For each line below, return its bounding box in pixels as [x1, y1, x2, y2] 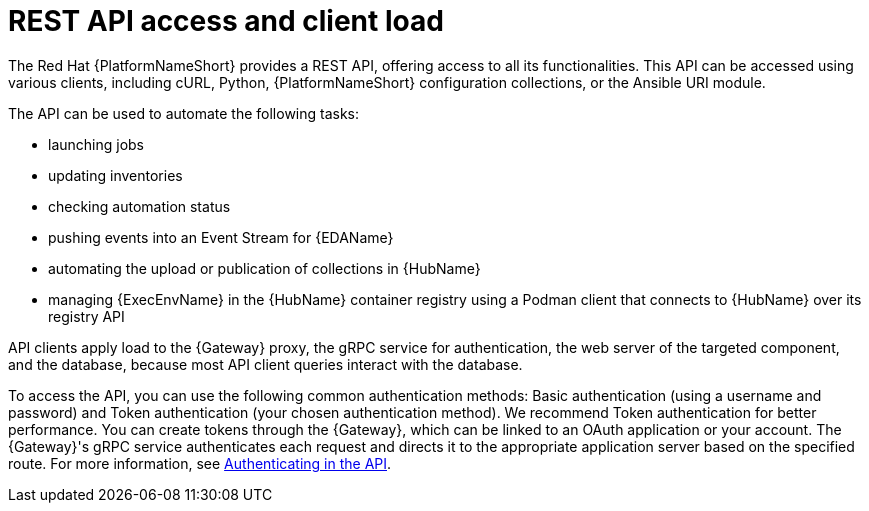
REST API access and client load [8, 4, 444, 38]
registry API [48, 307, 125, 325]
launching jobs [48, 135, 145, 153]
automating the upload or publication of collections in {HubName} [48, 259, 481, 277]
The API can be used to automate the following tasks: [8, 104, 360, 122]
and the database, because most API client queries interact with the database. [8, 355, 523, 373]
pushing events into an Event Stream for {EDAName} [48, 228, 394, 246]
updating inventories [48, 166, 183, 184]
